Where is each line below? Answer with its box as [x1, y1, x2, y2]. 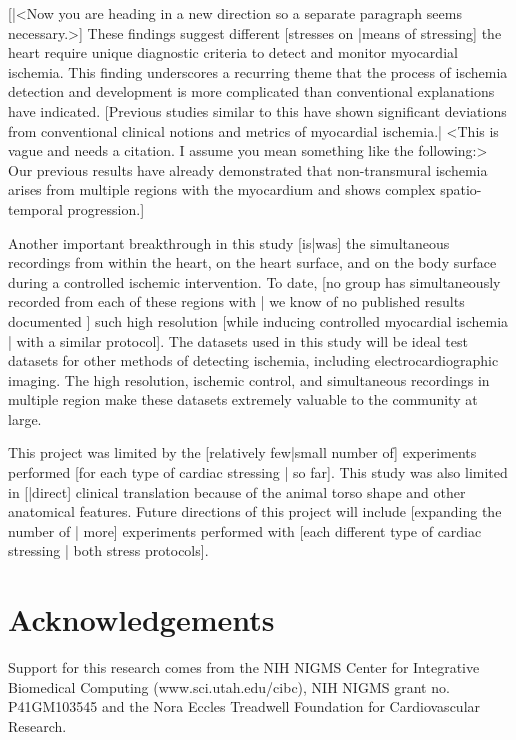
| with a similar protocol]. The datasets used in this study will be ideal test [8, 330, 468, 351]
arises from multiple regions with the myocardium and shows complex [8, 179, 436, 200]
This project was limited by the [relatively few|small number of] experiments [8, 442, 477, 463]
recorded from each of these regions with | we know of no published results [8, 291, 465, 312]
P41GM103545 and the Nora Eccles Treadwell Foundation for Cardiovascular [8, 696, 481, 717]
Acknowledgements [8, 599, 275, 640]
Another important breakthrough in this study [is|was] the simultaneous [8, 232, 450, 253]
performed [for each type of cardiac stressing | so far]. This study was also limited [8, 462, 508, 483]
